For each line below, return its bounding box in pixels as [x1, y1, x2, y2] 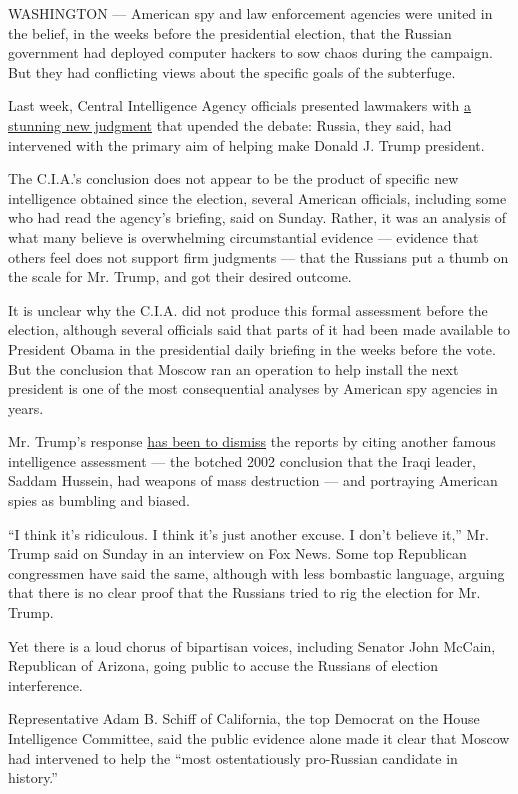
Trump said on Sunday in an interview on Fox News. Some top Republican [8, 543, 467, 564]
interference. [8, 674, 83, 695]
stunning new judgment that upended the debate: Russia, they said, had [8, 114, 452, 135]
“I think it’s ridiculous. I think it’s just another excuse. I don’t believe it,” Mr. [8, 523, 489, 544]
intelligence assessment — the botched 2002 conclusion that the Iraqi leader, [8, 450, 476, 471]
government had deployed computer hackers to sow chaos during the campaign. [8, 42, 493, 63]
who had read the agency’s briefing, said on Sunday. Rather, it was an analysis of [8, 207, 507, 228]
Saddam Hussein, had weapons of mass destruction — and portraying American [8, 470, 498, 491]
